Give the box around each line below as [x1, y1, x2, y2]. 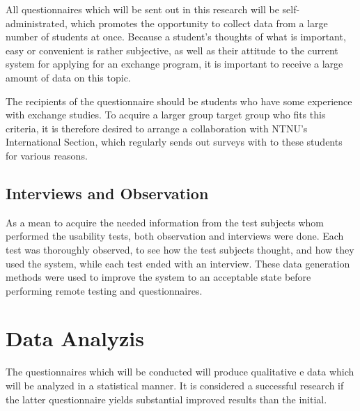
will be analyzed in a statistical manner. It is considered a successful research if [6, 378, 344, 393]
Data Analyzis [6, 324, 144, 352]
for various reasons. [6, 148, 88, 162]
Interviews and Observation [6, 182, 209, 203]
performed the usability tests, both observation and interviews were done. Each [6, 228, 344, 243]
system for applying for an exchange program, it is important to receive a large [6, 56, 343, 71]
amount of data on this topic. [6, 70, 131, 84]
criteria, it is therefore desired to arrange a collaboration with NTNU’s [6, 121, 308, 135]
